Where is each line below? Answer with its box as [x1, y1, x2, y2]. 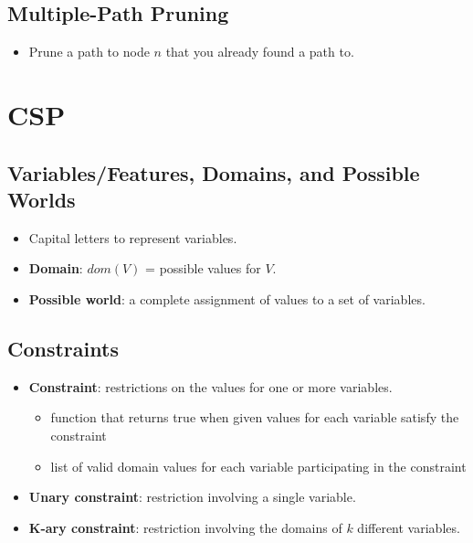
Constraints [7, 334, 119, 362]
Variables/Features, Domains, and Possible [7, 158, 420, 186]
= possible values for [145, 259, 261, 278]
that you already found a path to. [165, 42, 354, 61]
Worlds [7, 185, 76, 213]
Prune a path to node [28, 42, 150, 61]
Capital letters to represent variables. [28, 228, 237, 247]
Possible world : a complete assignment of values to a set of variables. [28, 289, 426, 308]
